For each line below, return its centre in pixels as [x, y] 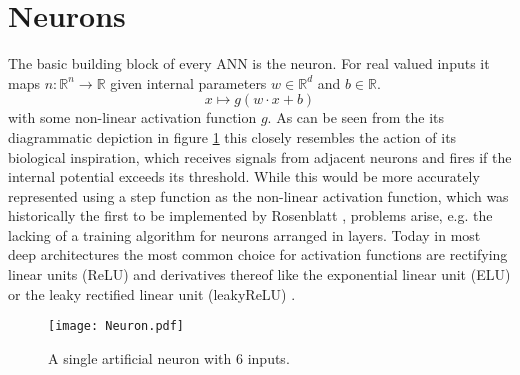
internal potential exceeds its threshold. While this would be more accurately [244, 176]
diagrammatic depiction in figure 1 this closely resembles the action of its [232, 136]
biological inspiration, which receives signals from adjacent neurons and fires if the [260, 156]
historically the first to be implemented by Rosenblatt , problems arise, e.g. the [250, 215]
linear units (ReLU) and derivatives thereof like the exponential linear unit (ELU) [259, 274]
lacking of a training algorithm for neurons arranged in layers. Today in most [244, 234]
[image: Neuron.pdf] [116, 326]
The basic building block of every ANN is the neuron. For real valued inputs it [249, 63]
